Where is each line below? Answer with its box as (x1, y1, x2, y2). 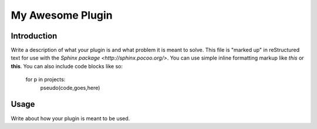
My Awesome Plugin (11, 9, 113, 22)
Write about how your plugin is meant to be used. (11, 114, 130, 122)
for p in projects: (25, 76, 66, 83)
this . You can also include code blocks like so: (11, 62, 123, 69)
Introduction (11, 31, 58, 41)
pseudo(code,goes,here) (40, 84, 100, 91)
